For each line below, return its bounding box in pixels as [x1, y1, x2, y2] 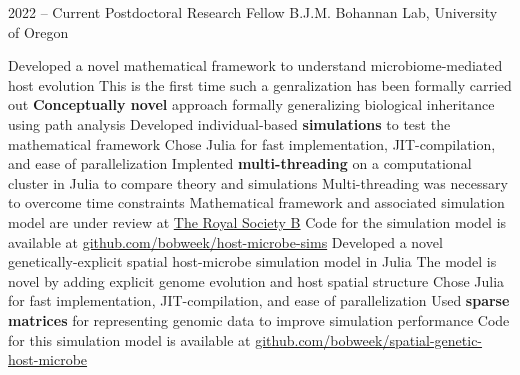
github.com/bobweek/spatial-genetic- [255, 329, 483, 350]
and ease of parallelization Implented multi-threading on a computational [8, 153, 472, 174]
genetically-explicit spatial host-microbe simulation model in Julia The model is [8, 251, 497, 272]
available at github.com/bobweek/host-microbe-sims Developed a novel [8, 231, 443, 252]
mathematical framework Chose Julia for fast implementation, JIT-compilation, [8, 133, 496, 154]
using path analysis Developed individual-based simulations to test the [8, 113, 451, 134]
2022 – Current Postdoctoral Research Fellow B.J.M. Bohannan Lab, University [8, 2, 498, 22]
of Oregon [8, 21, 69, 42]
